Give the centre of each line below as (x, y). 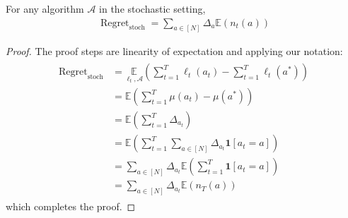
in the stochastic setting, (152, 8)
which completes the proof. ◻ (71, 206)
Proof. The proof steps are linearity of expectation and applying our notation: (174, 51)
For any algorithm (45, 8)
